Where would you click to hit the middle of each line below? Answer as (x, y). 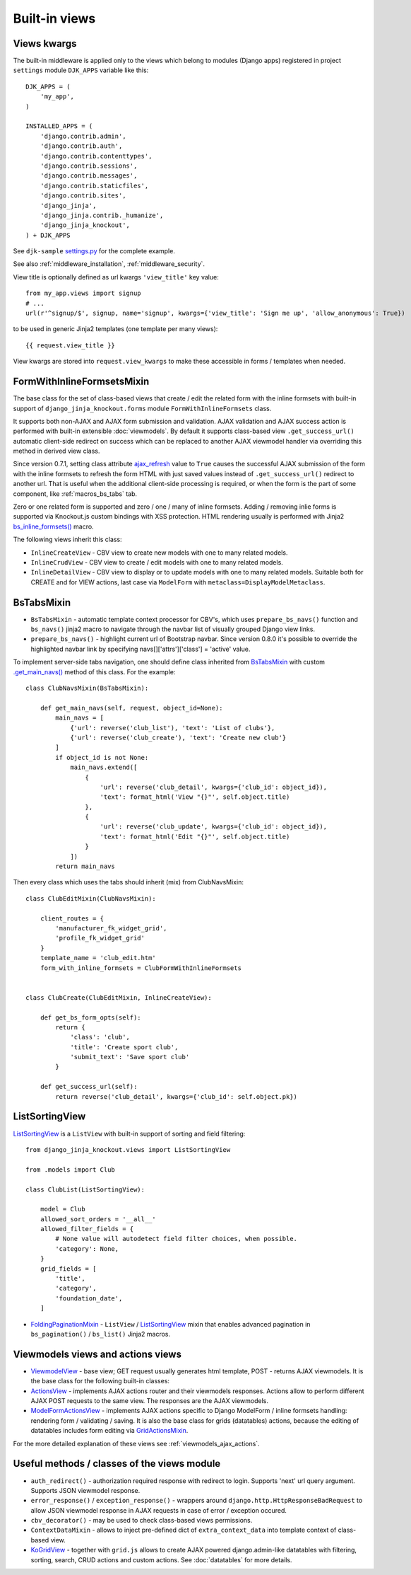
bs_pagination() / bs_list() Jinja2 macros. (101, 1334)
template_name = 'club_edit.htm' (98, 958)
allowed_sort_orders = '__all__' (98, 1219)
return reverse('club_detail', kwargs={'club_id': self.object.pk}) (177, 1096)
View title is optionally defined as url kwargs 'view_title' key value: (116, 277)
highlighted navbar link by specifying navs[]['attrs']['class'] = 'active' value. (141, 649)
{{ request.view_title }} (71, 345)
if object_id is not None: (102, 757)
